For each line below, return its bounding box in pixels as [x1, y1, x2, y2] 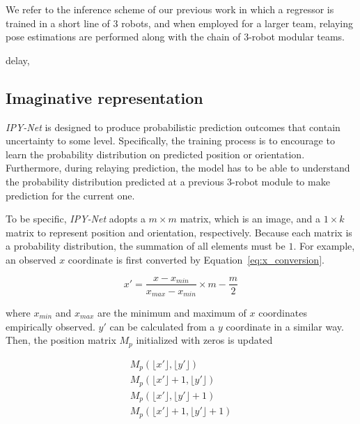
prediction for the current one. [6, 188, 135, 202]
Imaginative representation [6, 86, 203, 108]
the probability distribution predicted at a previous [6, 174, 224, 188]
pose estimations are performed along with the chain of [6, 29, 241, 44]
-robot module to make [232, 174, 330, 188]
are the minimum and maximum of [97, 305, 246, 320]
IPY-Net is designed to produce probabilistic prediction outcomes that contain [6, 119, 341, 134]
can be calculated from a [109, 319, 215, 333]
